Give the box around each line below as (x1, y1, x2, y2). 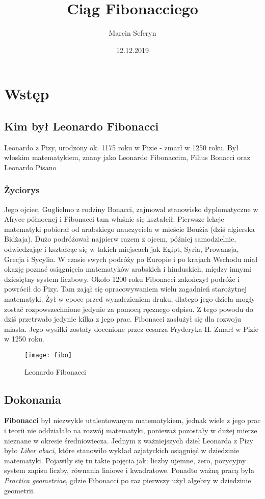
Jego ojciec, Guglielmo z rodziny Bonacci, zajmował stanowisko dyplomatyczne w (4, 203, 258, 214)
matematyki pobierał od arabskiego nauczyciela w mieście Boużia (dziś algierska (4, 223, 255, 234)
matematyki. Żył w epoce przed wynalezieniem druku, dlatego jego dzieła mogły (4, 294, 255, 304)
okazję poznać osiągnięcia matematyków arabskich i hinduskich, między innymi (4, 264, 251, 274)
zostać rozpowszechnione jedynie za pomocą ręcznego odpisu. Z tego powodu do (4, 303, 253, 314)
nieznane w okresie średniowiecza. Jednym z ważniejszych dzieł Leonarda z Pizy (4, 435, 253, 445)
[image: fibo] (24, 352, 72, 359)
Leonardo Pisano (4, 162, 57, 172)
